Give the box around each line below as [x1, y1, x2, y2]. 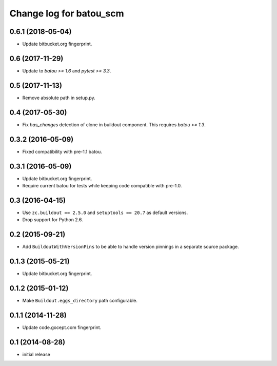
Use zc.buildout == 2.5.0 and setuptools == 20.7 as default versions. [22, 209, 188, 216]
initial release [22, 351, 51, 357]
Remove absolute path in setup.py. [22, 94, 96, 101]
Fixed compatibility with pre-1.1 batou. [22, 148, 102, 155]
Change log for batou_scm [9, 8, 124, 19]
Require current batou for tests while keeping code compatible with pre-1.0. [22, 182, 182, 188]
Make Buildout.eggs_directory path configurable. [22, 298, 138, 303]
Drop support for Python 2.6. [22, 217, 83, 223]
